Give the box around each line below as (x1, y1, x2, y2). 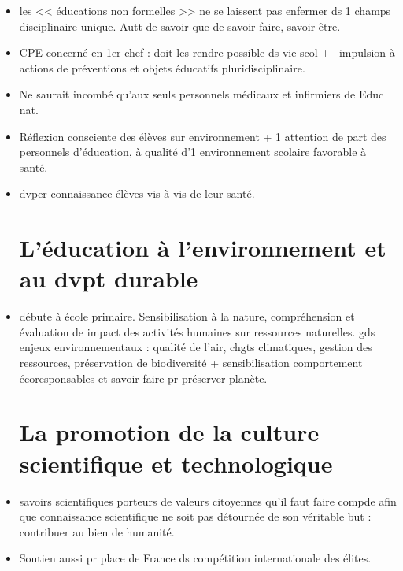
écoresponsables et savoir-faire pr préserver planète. (19, 369, 268, 386)
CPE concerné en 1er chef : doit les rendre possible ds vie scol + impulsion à (19, 44, 395, 61)
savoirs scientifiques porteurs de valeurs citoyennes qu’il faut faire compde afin (19, 492, 397, 509)
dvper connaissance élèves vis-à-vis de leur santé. (19, 185, 255, 202)
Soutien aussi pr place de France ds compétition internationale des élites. (19, 550, 372, 566)
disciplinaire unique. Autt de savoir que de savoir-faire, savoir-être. (19, 17, 341, 34)
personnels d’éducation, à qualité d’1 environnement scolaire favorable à (19, 143, 367, 160)
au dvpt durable (19, 262, 198, 295)
